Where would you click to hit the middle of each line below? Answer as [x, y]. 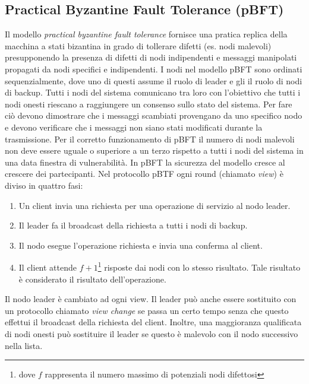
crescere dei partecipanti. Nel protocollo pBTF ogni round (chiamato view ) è [144, 174]
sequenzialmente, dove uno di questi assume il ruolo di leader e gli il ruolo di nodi [154, 80]
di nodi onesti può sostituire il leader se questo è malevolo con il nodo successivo [152, 333]
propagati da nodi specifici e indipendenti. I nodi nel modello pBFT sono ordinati [154, 69]
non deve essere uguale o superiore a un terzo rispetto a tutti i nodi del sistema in [154, 150]
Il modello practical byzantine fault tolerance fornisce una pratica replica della [146, 34]
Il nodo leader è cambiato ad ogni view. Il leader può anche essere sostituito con [151, 299]
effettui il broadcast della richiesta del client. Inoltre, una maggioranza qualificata [153, 322]
